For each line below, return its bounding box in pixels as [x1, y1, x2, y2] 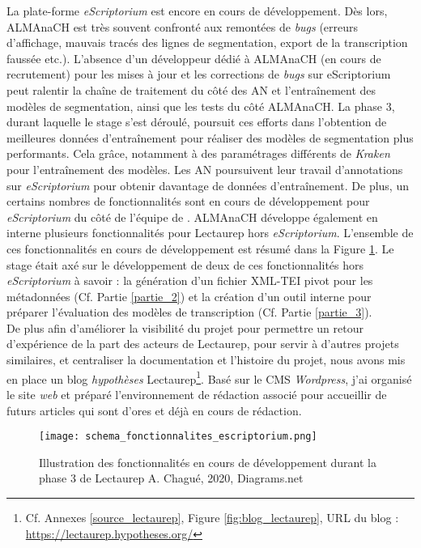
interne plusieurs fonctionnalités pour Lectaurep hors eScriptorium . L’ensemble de [6, 224, 414, 241]
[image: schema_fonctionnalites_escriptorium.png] [39, 431, 317, 443]
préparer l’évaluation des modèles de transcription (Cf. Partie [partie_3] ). [6, 304, 372, 321]
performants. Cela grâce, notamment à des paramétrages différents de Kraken [6, 145, 390, 162]
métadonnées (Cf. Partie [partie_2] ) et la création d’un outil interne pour [6, 287, 372, 304]
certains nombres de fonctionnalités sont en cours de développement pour [6, 193, 370, 210]
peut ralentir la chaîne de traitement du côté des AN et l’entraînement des [6, 81, 376, 98]
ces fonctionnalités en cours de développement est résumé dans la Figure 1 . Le [6, 240, 394, 257]
